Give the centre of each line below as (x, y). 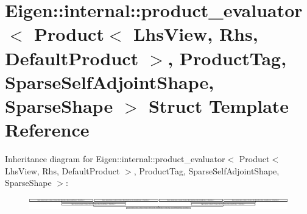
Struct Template (219, 105)
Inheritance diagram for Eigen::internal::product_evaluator (115, 159)
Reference (47, 130)
